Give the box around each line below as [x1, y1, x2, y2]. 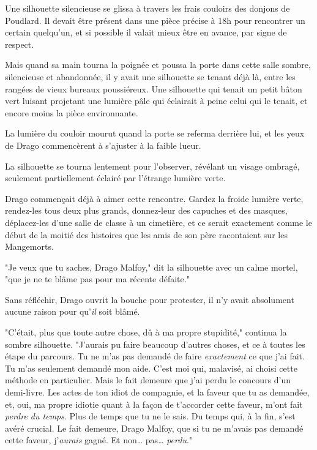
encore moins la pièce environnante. [5, 106, 138, 119]
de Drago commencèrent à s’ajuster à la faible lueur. [5, 138, 201, 151]
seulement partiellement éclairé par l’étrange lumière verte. [5, 171, 226, 184]
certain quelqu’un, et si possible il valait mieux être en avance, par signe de [5, 26, 287, 39]
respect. [5, 37, 34, 50]
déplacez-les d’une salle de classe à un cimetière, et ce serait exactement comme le [5, 216, 312, 228]
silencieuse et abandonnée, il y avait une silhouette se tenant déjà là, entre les [5, 70, 296, 83]
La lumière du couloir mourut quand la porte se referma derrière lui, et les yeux [5, 127, 305, 140]
